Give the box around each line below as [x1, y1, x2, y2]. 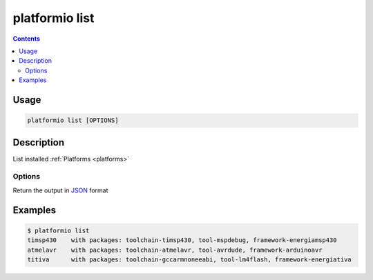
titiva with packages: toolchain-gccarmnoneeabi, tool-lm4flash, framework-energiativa [27, 255, 352, 263]
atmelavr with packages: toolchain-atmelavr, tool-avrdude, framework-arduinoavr [27, 246, 323, 254]
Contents [12, 34, 41, 43]
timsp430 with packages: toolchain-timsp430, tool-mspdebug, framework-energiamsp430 [27, 237, 338, 244]
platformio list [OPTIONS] [27, 117, 119, 124]
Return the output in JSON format [12, 186, 108, 194]
